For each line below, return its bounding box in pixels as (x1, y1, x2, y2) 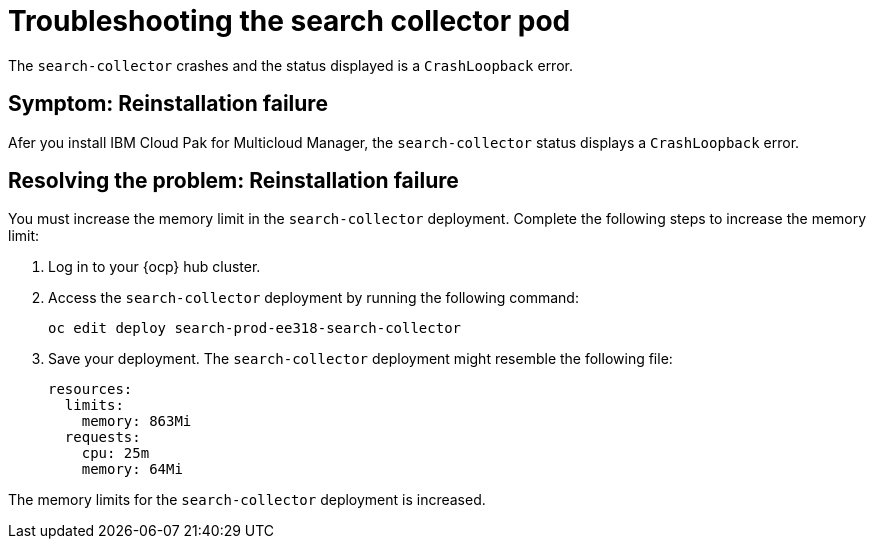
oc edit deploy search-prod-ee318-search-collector (48, 320, 462, 337)
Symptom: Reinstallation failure (8, 91, 328, 117)
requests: (64, 429, 141, 446)
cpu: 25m (81, 445, 150, 462)
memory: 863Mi (81, 413, 192, 430)
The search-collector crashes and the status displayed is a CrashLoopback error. (8, 56, 573, 74)
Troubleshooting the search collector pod (8, 4, 571, 38)
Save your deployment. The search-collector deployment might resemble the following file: (48, 350, 673, 368)
